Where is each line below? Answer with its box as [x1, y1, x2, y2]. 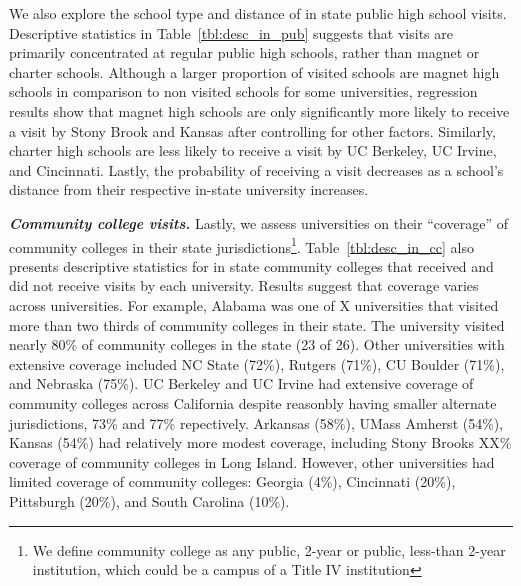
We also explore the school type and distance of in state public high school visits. [9, 3, 507, 23]
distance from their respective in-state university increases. [9, 179, 369, 200]
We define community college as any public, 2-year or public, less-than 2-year [32, 539, 506, 560]
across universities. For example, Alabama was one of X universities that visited [9, 294, 499, 315]
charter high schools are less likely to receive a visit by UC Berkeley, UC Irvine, [9, 140, 497, 161]
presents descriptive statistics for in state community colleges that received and [9, 255, 494, 276]
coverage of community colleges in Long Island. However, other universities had [9, 451, 495, 472]
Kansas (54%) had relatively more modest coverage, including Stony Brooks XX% [9, 432, 512, 453]
